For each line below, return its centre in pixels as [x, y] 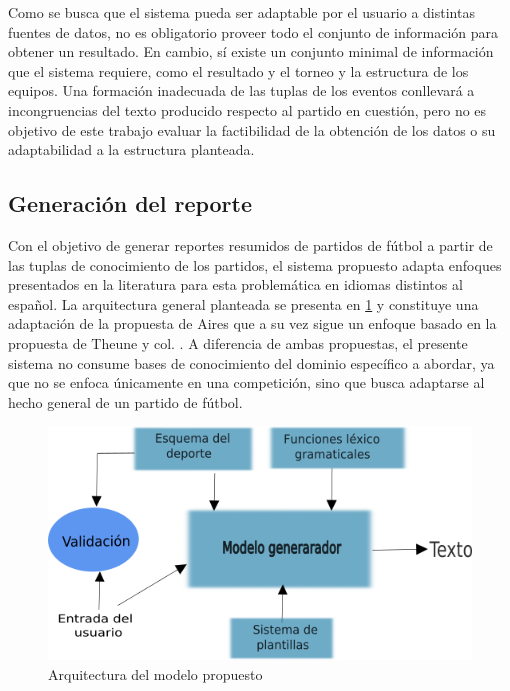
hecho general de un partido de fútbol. [125, 401]
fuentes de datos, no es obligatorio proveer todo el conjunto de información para [253, 31]
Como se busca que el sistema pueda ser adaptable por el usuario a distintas [241, 12]
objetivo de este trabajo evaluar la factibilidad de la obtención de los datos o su [252, 129]
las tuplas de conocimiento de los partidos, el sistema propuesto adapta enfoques [255, 264]
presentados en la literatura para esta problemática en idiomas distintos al [235, 284]
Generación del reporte [130, 203]
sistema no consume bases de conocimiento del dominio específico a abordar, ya [251, 362]
